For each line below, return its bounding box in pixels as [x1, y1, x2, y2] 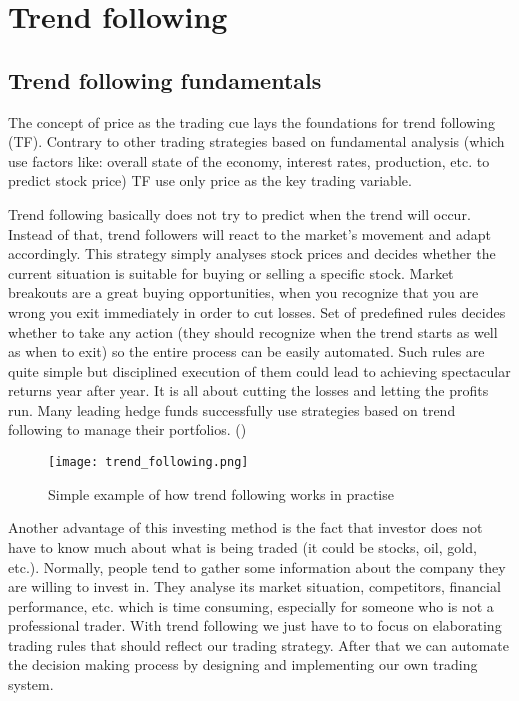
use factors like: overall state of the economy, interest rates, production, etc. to [8, 150, 490, 171]
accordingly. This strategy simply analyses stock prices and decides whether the [8, 243, 496, 264]
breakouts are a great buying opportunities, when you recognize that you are [8, 282, 479, 303]
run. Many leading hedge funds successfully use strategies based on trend [8, 399, 456, 420]
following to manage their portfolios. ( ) [8, 419, 247, 440]
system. [8, 674, 54, 695]
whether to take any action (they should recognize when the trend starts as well [8, 321, 498, 342]
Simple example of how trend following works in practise [48, 483, 394, 504]
